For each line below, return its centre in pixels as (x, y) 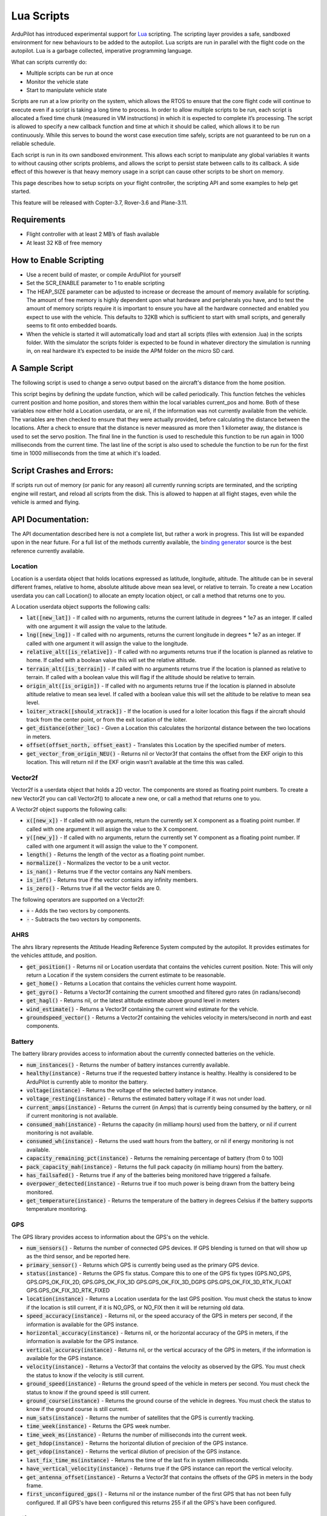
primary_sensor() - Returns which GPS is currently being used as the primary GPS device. (143, 1265)
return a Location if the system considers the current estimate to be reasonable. (126, 975)
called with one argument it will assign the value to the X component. (112, 829)
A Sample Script (42, 368)
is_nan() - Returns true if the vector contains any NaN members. (109, 871)
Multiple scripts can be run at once (70, 73)
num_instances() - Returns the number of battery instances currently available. (128, 1065)
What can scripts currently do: (49, 62)
